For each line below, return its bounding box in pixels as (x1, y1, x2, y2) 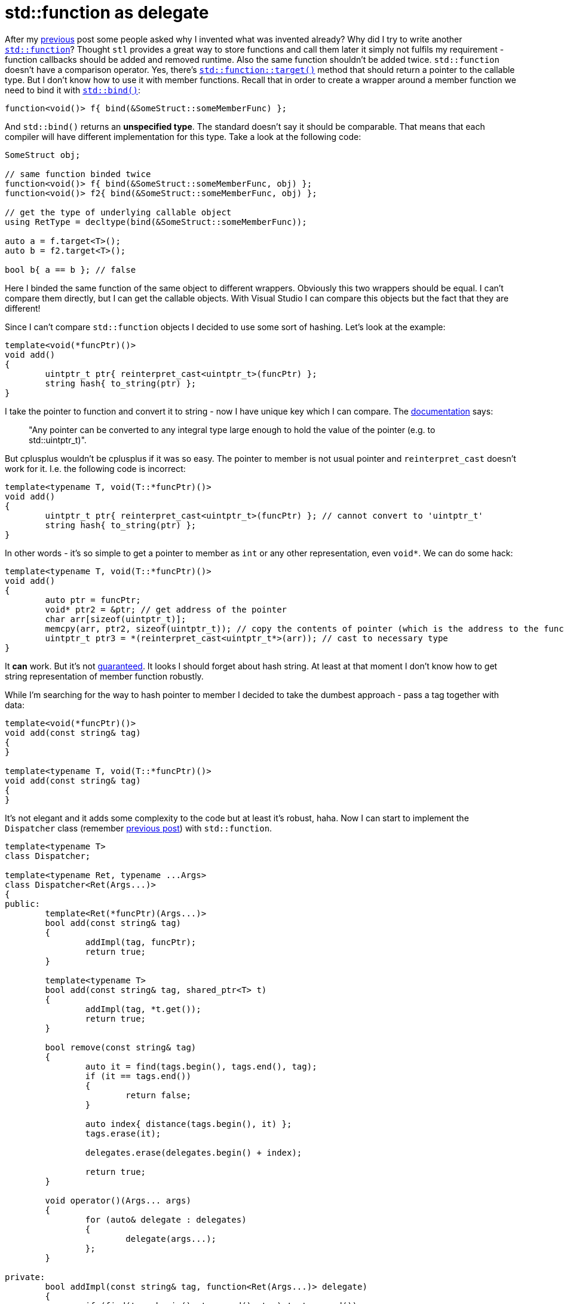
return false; (125, 1090, 191, 1100)
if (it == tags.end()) (85, 1071, 191, 1081)
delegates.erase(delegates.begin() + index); (85, 1147, 302, 1157)
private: (5, 1272, 45, 1282)
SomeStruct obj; (5, 150, 81, 160)
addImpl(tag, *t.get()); (85, 1004, 201, 1014)
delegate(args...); (125, 1233, 217, 1244)
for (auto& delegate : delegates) (85, 1214, 247, 1224)
